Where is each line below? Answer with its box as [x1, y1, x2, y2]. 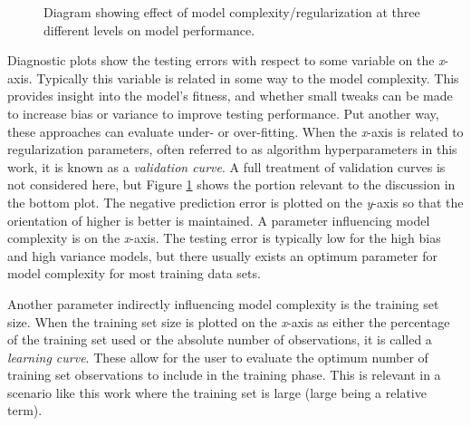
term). [7, 401, 43, 420]
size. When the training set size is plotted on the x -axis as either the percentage [7, 312, 450, 331]
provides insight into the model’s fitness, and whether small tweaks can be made [7, 86, 453, 105]
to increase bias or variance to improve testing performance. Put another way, [7, 103, 439, 122]
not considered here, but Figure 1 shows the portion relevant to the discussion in [7, 175, 456, 194]
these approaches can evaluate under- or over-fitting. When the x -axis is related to [7, 121, 464, 140]
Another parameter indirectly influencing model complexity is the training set [7, 294, 439, 313]
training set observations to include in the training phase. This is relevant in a [7, 365, 441, 384]
